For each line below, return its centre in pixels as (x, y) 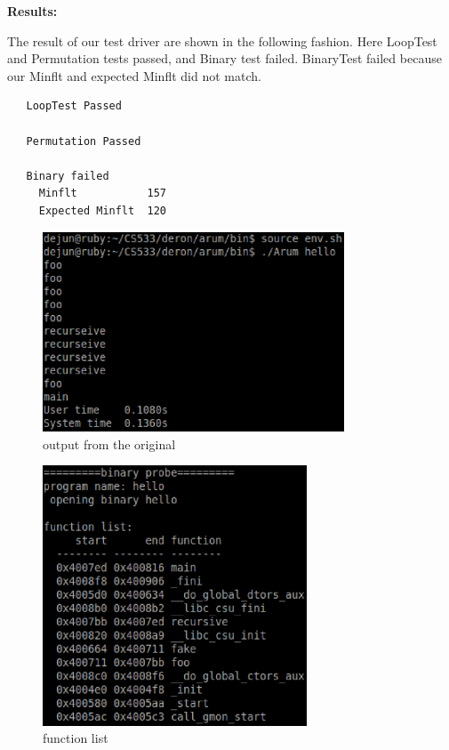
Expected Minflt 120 (102, 210)
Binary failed (68, 176)
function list (76, 738)
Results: (32, 11)
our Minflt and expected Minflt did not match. (134, 75)
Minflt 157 (102, 194)
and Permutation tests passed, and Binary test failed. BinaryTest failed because (224, 58)
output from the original (109, 444)
